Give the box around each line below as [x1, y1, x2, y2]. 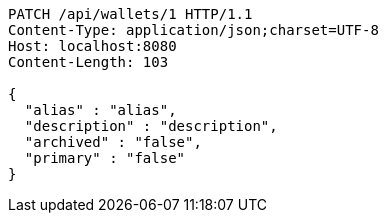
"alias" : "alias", [24, 102, 177, 118]
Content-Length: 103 [8, 54, 169, 70]
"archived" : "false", [24, 134, 202, 150]
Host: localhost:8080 [8, 38, 177, 54]
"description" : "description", [24, 118, 278, 134]
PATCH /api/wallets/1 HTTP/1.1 [8, 6, 253, 22]
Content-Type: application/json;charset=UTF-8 [8, 22, 379, 38]
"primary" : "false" [24, 150, 186, 166]
